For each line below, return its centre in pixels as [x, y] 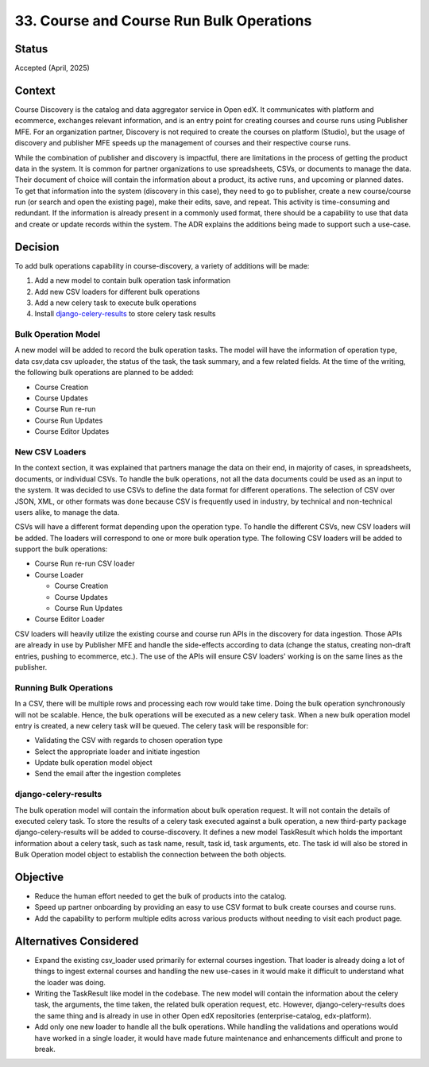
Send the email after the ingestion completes [108, 774]
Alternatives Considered [77, 941]
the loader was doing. [70, 982]
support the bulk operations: [61, 549]
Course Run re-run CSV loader [85, 563]
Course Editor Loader [70, 619]
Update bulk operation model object [93, 763]
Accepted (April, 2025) [52, 68]
